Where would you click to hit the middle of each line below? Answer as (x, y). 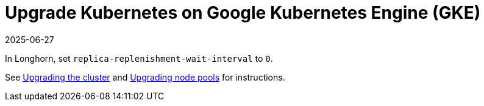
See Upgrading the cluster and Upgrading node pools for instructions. (145, 77)
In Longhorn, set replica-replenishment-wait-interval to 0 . (139, 58)
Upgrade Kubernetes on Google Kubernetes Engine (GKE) (243, 13)
